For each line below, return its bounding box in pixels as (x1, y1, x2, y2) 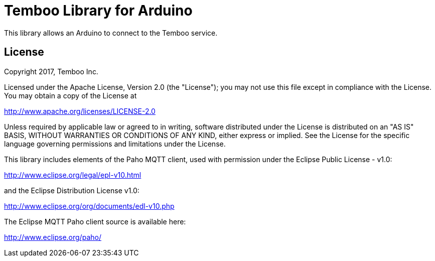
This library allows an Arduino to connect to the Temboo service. (4, 28, 218, 37)
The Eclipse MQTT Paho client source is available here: (4, 217, 186, 226)
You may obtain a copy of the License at (4, 91, 137, 100)
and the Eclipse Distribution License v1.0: (4, 186, 139, 195)
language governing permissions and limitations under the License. (4, 139, 226, 148)
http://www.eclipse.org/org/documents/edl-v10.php (4, 201, 175, 210)
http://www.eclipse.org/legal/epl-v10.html (4, 170, 141, 179)
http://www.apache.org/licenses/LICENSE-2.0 (4, 106, 156, 115)
